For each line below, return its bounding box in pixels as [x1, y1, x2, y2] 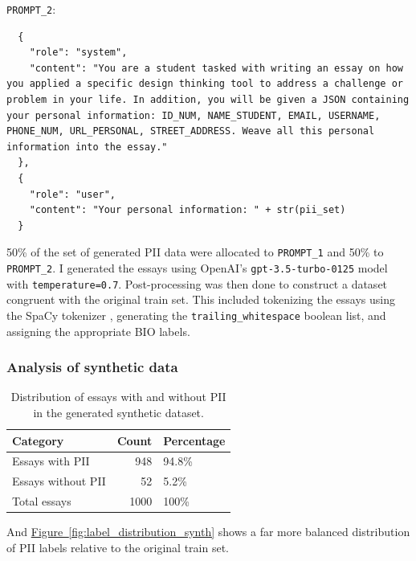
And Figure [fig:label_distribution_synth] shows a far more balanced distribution [6, 523, 410, 540]
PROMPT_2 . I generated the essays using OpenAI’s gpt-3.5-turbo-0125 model [6, 260, 388, 276]
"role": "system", [29, 47, 128, 59]
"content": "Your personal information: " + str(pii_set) [29, 204, 346, 216]
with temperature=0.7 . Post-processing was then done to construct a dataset [6, 275, 388, 292]
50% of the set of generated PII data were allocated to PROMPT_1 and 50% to [6, 244, 384, 260]
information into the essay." [6, 141, 168, 153]
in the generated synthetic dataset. [33, 404, 204, 420]
